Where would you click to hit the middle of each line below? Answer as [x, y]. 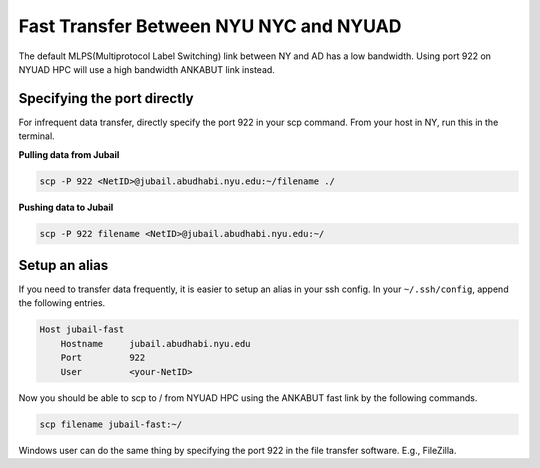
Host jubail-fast [82, 329]
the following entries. [62, 303]
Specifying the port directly [106, 98]
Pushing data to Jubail [66, 207]
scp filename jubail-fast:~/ [111, 424]
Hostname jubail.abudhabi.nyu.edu [155, 343]
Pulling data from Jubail [69, 154]
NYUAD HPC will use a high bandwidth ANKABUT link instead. [146, 69]
